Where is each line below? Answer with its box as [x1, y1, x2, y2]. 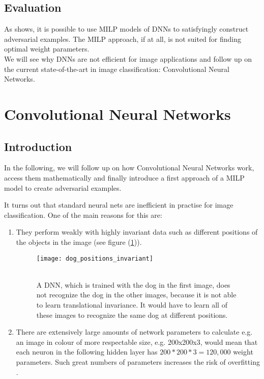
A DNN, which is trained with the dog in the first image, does [36, 279, 230, 290]
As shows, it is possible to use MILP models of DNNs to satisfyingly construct [4, 23, 249, 34]
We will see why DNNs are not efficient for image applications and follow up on [4, 53, 252, 64]
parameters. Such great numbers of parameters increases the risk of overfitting [16, 356, 260, 367]
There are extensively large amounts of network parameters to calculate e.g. [16, 326, 253, 337]
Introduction [4, 138, 72, 154]
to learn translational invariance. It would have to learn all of [36, 299, 227, 310]
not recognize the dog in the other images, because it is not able [36, 289, 237, 300]
